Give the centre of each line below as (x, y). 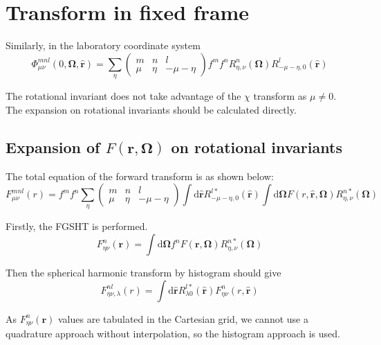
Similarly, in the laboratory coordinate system (103, 45)
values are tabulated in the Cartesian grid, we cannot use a (183, 318)
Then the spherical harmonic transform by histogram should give (143, 273)
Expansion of (53, 147)
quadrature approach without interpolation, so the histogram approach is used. (173, 334)
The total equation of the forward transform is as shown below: (140, 176)
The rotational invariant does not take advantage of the (123, 96)
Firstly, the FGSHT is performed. (77, 226)
